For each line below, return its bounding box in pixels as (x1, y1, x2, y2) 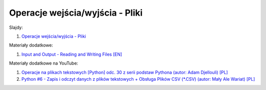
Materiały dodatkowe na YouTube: (9, 60, 78, 66)
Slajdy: (9, 24, 23, 30)
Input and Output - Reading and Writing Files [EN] (21, 51, 123, 57)
